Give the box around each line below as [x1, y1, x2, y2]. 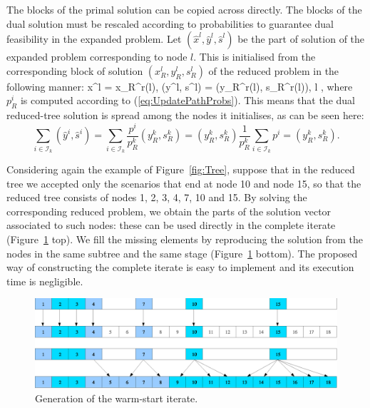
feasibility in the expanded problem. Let [6, 31, 182, 46]
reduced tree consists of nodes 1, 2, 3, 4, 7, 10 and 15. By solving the [6, 190, 307, 205]
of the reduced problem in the [208, 63, 339, 78]
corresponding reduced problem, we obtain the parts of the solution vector [6, 203, 332, 218]
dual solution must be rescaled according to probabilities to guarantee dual [6, 16, 334, 31]
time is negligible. [6, 273, 83, 288]
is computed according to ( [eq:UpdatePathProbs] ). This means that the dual [20, 93, 355, 108]
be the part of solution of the [237, 31, 365, 46]
